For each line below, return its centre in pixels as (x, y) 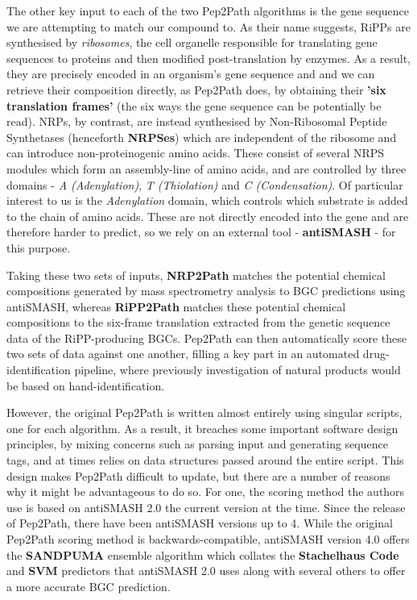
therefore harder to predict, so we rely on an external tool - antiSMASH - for (201, 232)
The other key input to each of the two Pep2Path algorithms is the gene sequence (208, 10)
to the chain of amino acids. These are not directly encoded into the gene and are (208, 216)
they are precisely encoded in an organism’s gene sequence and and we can (191, 74)
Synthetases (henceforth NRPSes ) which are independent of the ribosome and (202, 137)
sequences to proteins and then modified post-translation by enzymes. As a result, (208, 58)
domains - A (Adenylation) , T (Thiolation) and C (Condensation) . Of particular (205, 184)
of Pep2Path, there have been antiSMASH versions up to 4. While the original (200, 523)
